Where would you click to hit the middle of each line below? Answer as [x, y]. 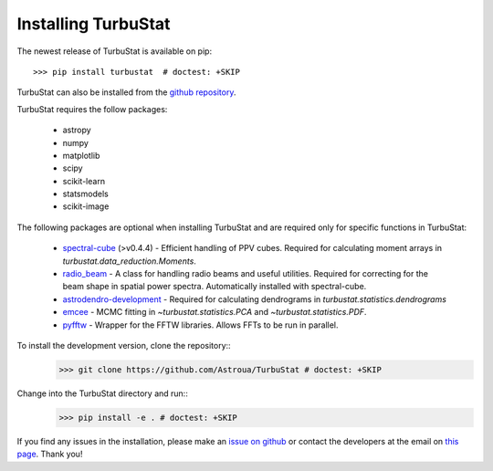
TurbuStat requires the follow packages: [92, 109]
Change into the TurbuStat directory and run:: [103, 393]
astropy [77, 130]
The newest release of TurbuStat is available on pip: [115, 51]
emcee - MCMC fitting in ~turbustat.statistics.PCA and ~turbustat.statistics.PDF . [215, 312]
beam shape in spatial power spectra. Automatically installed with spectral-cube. [215, 287]
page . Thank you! [50, 454]
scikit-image [86, 206]
